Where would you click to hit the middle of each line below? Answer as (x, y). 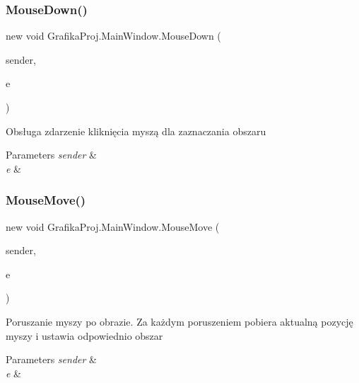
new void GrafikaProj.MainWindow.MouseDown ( (113, 36)
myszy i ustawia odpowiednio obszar (84, 335)
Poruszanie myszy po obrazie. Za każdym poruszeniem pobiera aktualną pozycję (179, 321)
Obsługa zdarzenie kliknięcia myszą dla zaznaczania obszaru (136, 131)
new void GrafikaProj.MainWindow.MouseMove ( (113, 226)
